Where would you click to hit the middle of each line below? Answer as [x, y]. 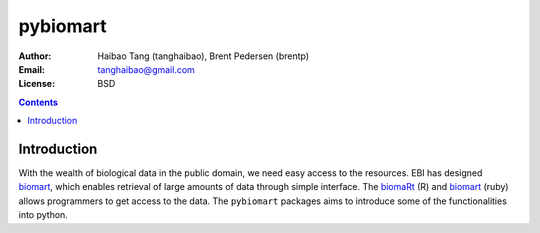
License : [36, 84]
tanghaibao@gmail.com [146, 69]
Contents [38, 102]
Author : [35, 56]
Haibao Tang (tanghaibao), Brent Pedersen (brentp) [203, 56]
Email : [31, 69]
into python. [43, 215]
